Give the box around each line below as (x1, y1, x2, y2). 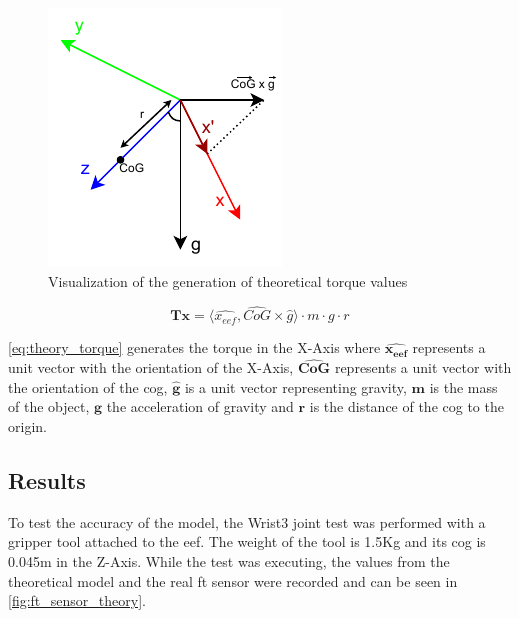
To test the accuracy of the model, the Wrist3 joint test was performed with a (8, 511, 486, 532)
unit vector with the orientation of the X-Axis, (8, 357, 294, 378)
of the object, (8, 396, 90, 417)
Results (8, 464, 86, 495)
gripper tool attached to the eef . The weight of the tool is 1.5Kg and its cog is (8, 531, 486, 552)
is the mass (429, 376, 498, 397)
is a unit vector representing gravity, (184, 376, 407, 397)
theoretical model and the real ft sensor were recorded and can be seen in (8, 570, 458, 591)
